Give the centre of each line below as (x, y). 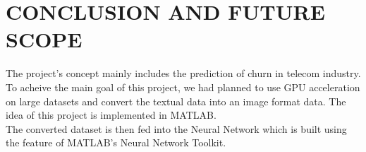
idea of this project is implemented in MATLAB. (111, 115)
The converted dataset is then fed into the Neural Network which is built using (176, 128)
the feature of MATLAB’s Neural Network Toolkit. (116, 142)
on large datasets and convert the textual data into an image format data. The (176, 101)
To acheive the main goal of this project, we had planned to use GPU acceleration (183, 87)
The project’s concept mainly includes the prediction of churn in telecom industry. (183, 73)
